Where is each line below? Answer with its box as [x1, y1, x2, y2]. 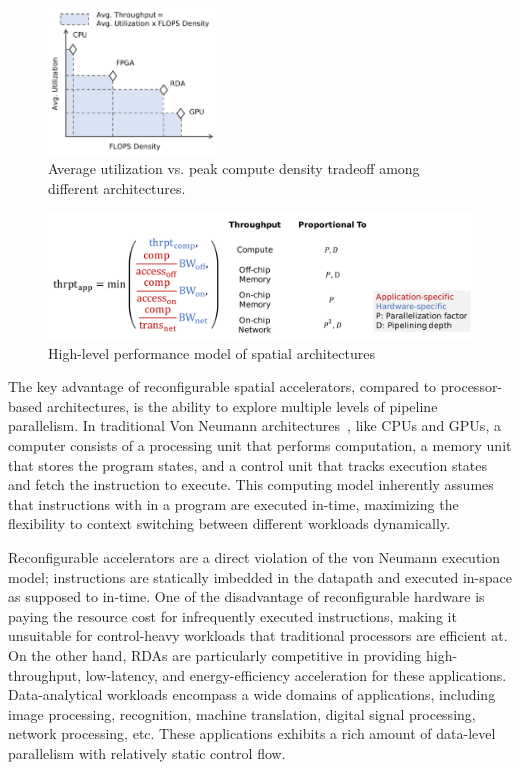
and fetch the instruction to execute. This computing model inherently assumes [8, 474, 494, 495]
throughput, [8, 664, 82, 685]
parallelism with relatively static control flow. [8, 742, 286, 763]
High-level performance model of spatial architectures [48, 342, 375, 363]
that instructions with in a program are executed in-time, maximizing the [8, 493, 459, 514]
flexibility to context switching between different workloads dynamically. [8, 513, 451, 534]
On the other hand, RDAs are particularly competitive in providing [8, 645, 422, 666]
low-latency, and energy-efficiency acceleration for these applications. [85, 664, 507, 685]
